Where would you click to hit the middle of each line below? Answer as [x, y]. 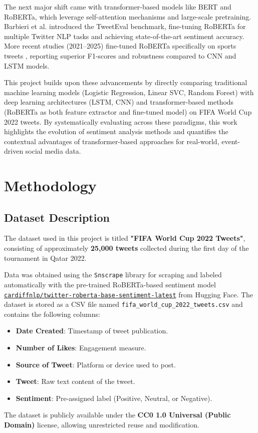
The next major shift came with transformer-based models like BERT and [118, 7]
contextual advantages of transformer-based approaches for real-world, [112, 141]
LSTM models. [27, 65]
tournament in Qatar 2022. [45, 258]
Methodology [50, 185]
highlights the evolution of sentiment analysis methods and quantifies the [116, 131]
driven [14, 151]
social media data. [53, 151]
